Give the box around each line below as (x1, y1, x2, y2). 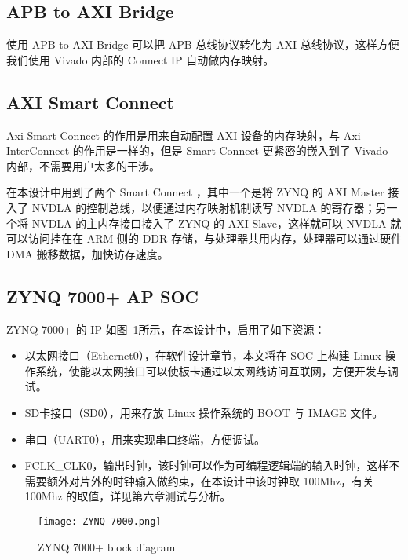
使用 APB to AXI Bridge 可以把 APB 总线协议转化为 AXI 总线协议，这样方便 (6, 36, 399, 53)
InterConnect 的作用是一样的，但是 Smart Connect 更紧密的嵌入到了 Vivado (6, 142, 388, 159)
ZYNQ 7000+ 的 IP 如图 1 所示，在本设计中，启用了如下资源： (6, 320, 326, 337)
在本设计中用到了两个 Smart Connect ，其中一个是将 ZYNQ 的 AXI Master (6, 184, 384, 200)
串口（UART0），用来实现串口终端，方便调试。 (24, 430, 266, 447)
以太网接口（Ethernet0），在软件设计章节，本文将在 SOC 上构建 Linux (24, 347, 381, 364)
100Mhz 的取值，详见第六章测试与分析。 (24, 488, 231, 504)
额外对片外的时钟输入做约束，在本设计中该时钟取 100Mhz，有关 (46, 472, 374, 489)
